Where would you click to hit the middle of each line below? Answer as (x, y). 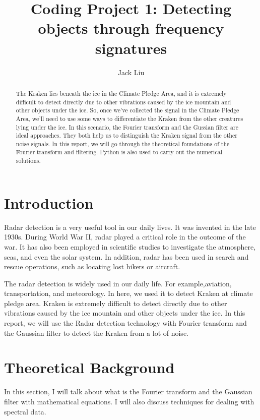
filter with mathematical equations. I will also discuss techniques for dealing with (129, 401)
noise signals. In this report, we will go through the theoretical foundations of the (123, 143)
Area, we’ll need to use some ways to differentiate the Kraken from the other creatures (129, 118)
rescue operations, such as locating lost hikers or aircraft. (92, 266)
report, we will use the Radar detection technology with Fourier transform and (125, 323)
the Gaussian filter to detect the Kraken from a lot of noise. (96, 333)
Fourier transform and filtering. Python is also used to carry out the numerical (119, 152)
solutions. (28, 161)
